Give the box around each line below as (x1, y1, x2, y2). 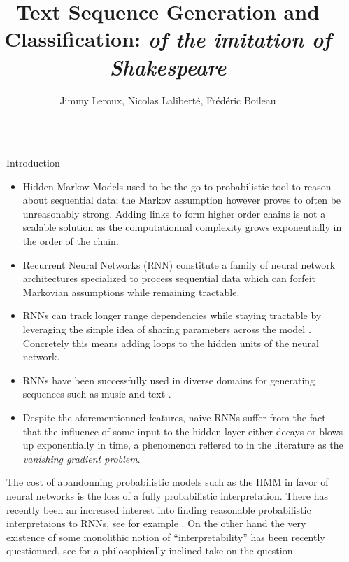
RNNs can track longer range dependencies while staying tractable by (22, 308, 322, 323)
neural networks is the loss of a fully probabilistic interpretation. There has (6, 488, 328, 503)
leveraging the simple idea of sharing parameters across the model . (22, 322, 311, 337)
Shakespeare (109, 52, 227, 81)
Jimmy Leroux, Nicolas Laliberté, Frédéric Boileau (59, 92, 276, 107)
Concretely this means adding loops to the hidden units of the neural (22, 335, 319, 350)
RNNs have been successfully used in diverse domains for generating (22, 372, 315, 387)
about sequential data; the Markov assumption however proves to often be (22, 192, 341, 207)
